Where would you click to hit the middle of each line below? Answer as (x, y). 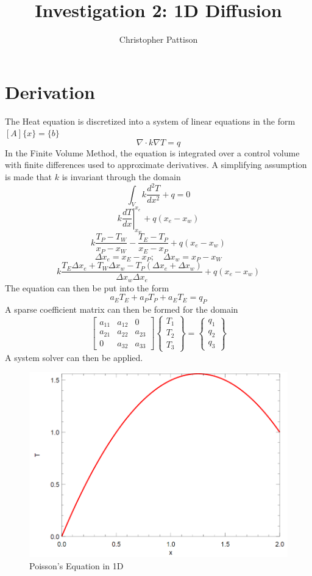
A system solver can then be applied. (74, 357)
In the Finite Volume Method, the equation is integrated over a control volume (152, 152)
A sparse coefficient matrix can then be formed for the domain (122, 309)
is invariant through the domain (121, 177)
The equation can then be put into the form (87, 287)
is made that (29, 177)
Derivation (50, 91)
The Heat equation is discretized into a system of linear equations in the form (150, 121)
